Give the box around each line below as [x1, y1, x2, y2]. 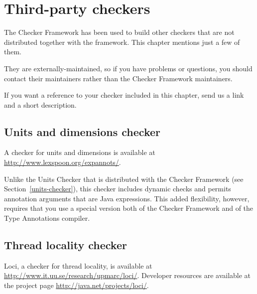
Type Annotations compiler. [4, 213, 90, 223]
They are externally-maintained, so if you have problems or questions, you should [4, 63, 253, 73]
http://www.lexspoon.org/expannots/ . [4, 157, 121, 167]
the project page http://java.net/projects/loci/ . [4, 280, 149, 291]
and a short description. [4, 99, 77, 110]
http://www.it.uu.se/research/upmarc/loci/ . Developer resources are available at [4, 270, 251, 281]
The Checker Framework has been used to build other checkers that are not [4, 27, 235, 37]
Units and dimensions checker [4, 124, 161, 139]
